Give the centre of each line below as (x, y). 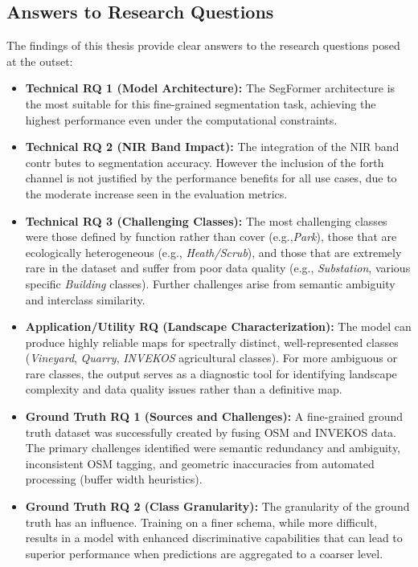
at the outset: (40, 61)
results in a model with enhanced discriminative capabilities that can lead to (214, 538)
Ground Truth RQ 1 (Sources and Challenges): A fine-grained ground (214, 416)
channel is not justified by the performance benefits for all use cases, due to (211, 178)
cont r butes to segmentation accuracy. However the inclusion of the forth (205, 162)
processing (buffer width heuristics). (114, 479)
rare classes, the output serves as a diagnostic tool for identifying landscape (211, 373)
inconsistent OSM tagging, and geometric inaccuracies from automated (200, 463)
